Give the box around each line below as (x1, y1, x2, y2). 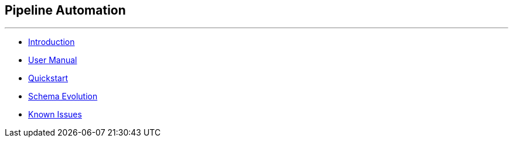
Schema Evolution (28, 91, 98, 102)
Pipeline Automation (5, 3, 126, 18)
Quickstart (28, 73, 69, 84)
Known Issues (28, 109, 82, 120)
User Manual (28, 55, 77, 65)
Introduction (28, 37, 75, 47)
